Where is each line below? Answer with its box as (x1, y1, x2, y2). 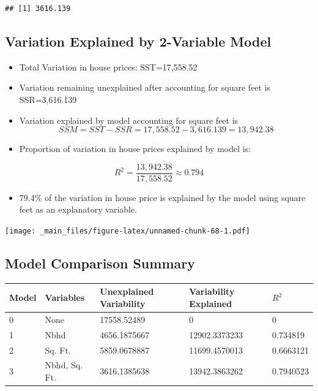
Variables (45, 291, 85, 304)
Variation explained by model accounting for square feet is (19, 113, 239, 126)
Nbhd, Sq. (45, 359, 83, 371)
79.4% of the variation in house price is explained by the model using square (19, 191, 306, 203)
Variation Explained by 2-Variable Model (5, 31, 272, 50)
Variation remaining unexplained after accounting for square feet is (19, 81, 271, 94)
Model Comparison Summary (5, 254, 195, 273)
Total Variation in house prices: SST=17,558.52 (19, 60, 198, 73)
